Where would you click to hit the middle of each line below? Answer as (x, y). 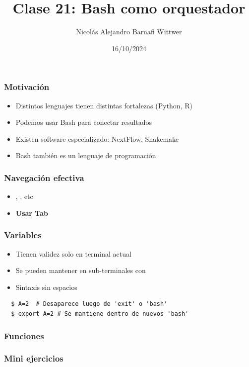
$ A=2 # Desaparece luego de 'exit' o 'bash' (89, 304)
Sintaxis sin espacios (46, 287)
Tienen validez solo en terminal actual (73, 253)
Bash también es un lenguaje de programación (86, 155)
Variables (23, 235)
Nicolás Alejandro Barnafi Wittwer (129, 32)
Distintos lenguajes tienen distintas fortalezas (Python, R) (104, 105)
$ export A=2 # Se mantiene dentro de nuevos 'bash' (100, 314)
